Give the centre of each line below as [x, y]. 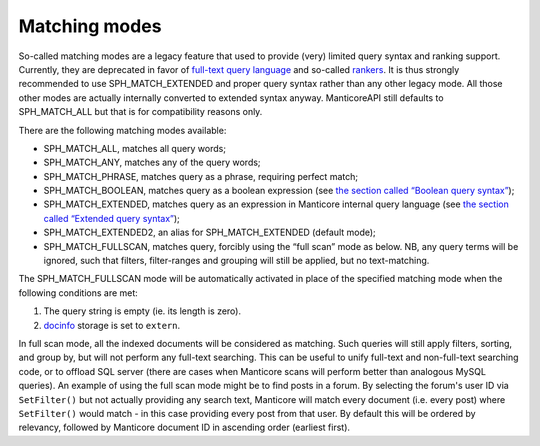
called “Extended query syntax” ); [111, 218]
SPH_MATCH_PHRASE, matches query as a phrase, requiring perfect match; [201, 176]
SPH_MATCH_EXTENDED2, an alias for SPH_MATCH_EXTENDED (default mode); [210, 232]
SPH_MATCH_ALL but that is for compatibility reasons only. [140, 112]
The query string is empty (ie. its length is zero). [142, 311]
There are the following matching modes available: [122, 130]
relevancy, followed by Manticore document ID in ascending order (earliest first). [184, 427]
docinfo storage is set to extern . [111, 325]
